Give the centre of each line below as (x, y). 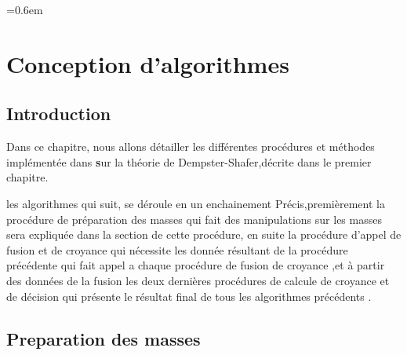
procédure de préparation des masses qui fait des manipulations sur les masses (194, 219)
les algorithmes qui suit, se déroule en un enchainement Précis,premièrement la (196, 203)
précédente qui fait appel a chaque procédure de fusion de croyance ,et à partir (196, 265)
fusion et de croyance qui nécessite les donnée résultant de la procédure (177, 249)
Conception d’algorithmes (148, 63)
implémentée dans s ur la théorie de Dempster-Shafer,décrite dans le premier (189, 161)
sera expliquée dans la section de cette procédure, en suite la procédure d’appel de (204, 234)
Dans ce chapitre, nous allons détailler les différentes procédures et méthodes (191, 146)
